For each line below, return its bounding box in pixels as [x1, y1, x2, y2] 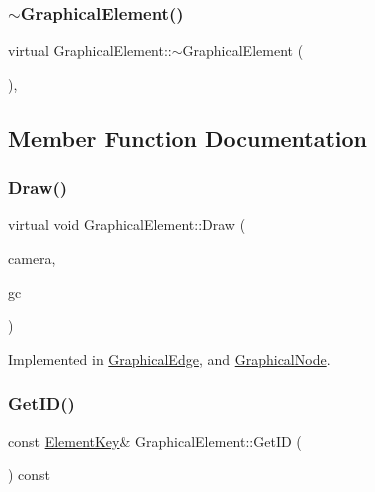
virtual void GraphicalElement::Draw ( [8, 214, 246, 235]
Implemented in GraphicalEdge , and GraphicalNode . [8, 348, 331, 369]
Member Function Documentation [8, 122, 368, 153]
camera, [8, 248, 56, 268]
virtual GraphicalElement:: [8, 40, 172, 61]
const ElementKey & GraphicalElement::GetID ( [8, 430, 302, 451]
